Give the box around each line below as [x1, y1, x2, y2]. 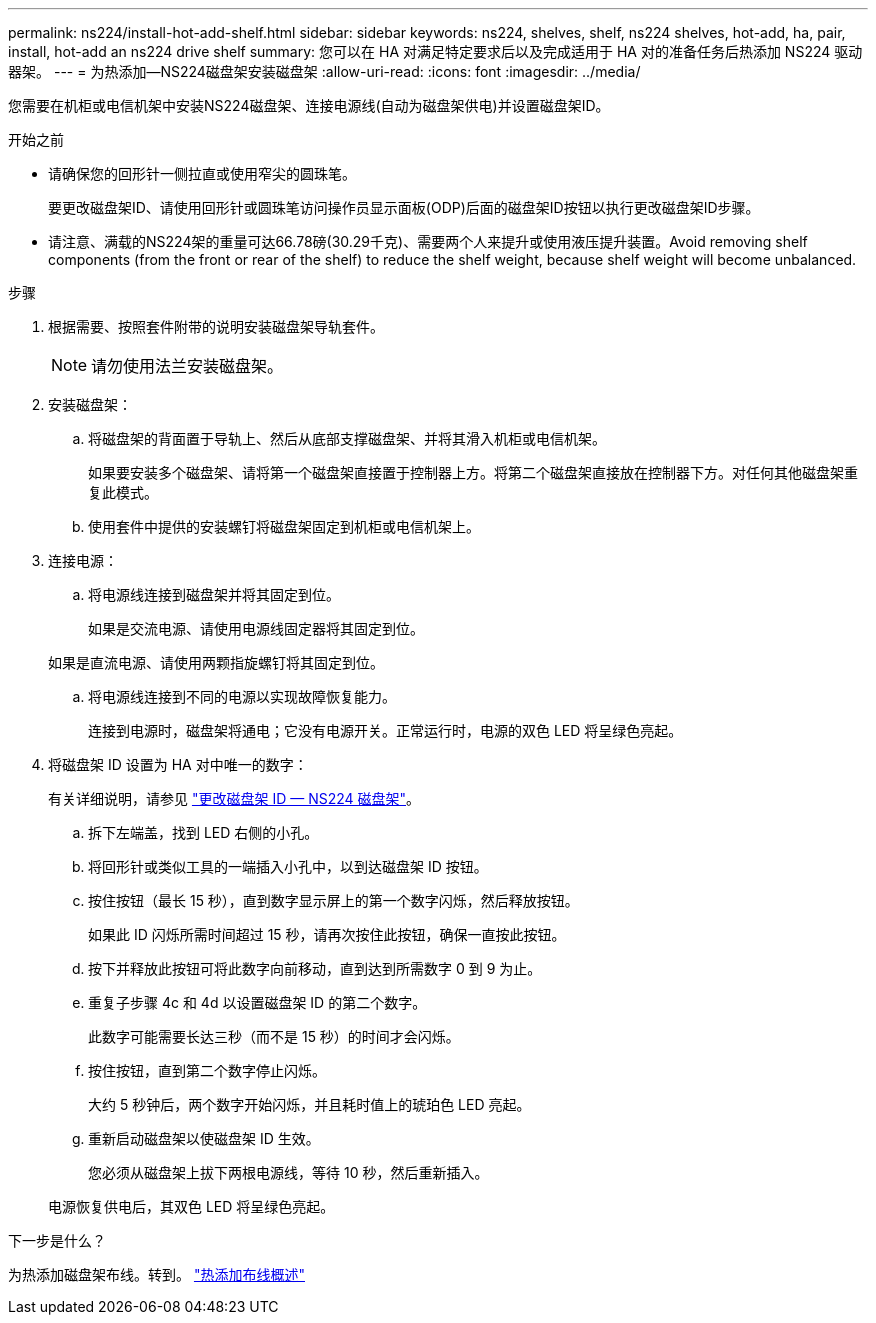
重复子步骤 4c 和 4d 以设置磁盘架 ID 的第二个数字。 [88, 994, 427, 1011]
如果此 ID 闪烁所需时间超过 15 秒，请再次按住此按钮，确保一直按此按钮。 [88, 926, 566, 943]
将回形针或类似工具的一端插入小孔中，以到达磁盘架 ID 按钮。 [88, 858, 488, 875]
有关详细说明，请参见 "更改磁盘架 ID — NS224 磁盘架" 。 [48, 790, 421, 807]
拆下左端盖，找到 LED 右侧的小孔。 [88, 824, 319, 841]
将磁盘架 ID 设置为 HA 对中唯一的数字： [48, 756, 308, 773]
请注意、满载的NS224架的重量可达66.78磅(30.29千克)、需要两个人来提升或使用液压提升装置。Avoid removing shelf [48, 233, 808, 250]
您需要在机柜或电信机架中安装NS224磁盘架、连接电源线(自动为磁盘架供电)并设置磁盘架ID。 [8, 97, 610, 114]
